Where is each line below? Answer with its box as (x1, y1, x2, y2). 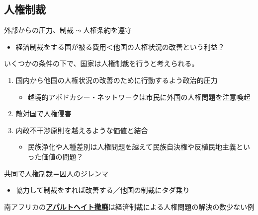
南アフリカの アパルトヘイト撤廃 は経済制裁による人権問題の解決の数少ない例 (4, 201, 255, 212)
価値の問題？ (41, 151, 84, 161)
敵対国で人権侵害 (15, 108, 72, 119)
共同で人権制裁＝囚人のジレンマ (4, 168, 108, 178)
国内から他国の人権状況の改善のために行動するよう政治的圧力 (15, 74, 218, 85)
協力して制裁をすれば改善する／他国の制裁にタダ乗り (15, 185, 190, 195)
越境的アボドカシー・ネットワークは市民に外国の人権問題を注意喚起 (27, 91, 251, 102)
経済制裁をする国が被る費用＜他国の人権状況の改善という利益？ (15, 41, 225, 52)
